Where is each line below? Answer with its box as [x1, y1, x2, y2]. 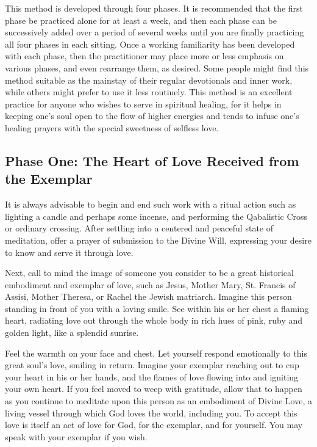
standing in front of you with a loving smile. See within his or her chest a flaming [5, 302, 309, 314]
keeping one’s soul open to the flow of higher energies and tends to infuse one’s [5, 109, 299, 122]
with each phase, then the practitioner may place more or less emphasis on [5, 49, 284, 62]
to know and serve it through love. [5, 245, 134, 258]
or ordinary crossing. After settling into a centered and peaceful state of [5, 222, 273, 234]
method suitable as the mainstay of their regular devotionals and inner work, [5, 73, 293, 86]
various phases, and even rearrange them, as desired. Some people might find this [5, 61, 309, 74]
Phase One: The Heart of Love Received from [5, 151, 299, 170]
